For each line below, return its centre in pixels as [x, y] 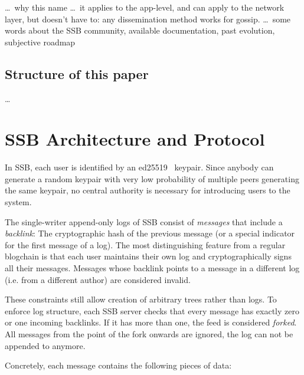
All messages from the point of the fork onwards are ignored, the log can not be [149, 334]
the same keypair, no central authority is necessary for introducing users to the [148, 190]
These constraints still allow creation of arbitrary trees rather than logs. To [141, 299]
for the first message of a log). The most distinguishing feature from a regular [145, 244]
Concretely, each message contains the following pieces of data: [118, 365]
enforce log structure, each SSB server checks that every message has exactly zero [152, 310]
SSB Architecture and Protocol [135, 139]
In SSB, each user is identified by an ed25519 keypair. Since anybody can [139, 167]
